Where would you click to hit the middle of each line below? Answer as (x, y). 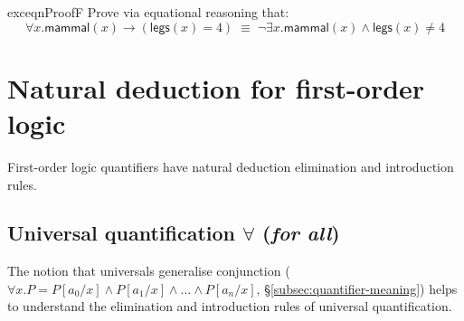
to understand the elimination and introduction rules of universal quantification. (230, 306)
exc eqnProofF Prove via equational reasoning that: (148, 12)
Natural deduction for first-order (216, 87)
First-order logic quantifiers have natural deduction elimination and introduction (231, 166)
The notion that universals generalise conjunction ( (149, 271)
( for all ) (301, 233)
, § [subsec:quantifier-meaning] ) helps (357, 288)
